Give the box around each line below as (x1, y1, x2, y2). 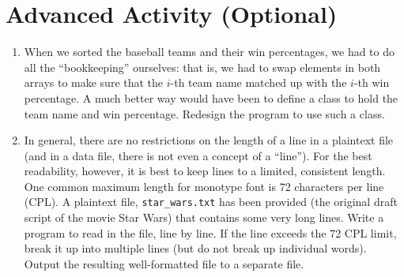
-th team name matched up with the (170, 74, 347, 91)
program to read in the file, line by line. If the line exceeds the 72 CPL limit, (24, 224, 397, 241)
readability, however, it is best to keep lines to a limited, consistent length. (24, 163, 386, 179)
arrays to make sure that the (24, 74, 164, 91)
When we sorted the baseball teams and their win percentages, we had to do (24, 43, 395, 60)
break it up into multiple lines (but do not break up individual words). (24, 240, 367, 256)
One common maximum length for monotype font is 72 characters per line (24, 178, 384, 194)
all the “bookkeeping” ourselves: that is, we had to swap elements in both (24, 58, 381, 75)
